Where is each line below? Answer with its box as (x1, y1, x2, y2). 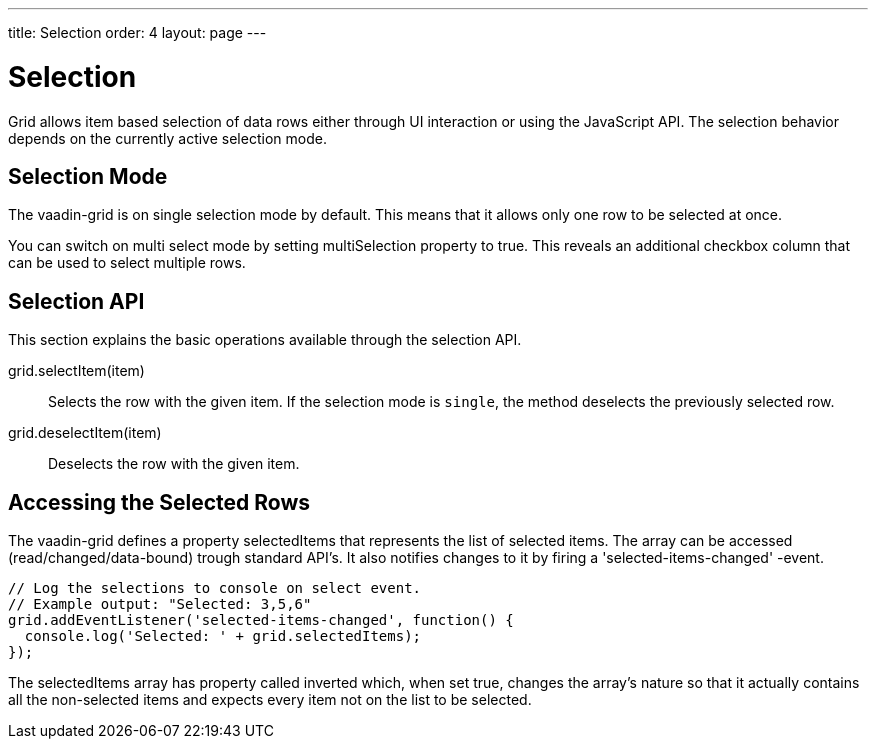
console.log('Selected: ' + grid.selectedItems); (24, 628, 422, 645)
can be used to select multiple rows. (8, 254, 246, 272)
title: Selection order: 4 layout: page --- (8, 24, 267, 41)
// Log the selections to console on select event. (8, 580, 422, 597)
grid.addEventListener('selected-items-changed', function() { (8, 612, 514, 629)
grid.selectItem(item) (8, 362, 145, 380)
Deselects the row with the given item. (48, 455, 300, 473)
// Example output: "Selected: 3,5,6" (8, 596, 312, 613)
